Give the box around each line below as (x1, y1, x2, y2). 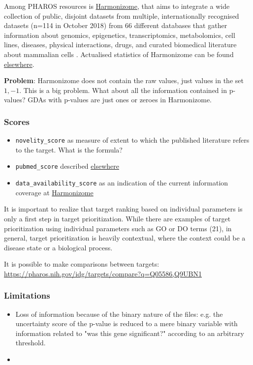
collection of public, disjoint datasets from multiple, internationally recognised (4, 10, 239, 21)
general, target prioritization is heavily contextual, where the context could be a (4, 233, 246, 243)
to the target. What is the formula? (15, 144, 123, 154)
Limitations (4, 289, 50, 302)
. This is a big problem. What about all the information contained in (19, 85, 227, 95)
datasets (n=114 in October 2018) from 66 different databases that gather (4, 20, 227, 30)
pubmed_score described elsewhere (15, 161, 119, 171)
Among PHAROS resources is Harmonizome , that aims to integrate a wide (4, 1, 230, 11)
